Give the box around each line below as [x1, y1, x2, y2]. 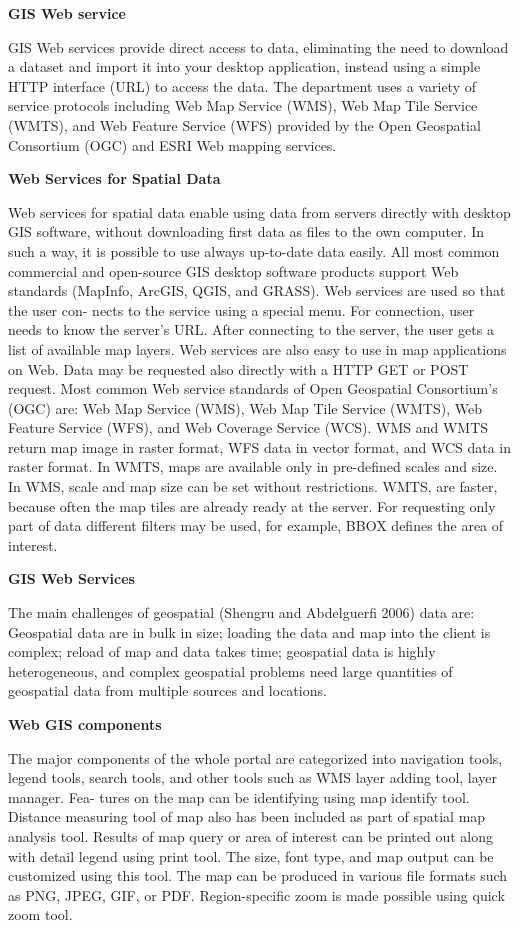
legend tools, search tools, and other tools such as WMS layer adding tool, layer [8, 767, 498, 788]
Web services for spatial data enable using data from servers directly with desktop [8, 201, 511, 222]
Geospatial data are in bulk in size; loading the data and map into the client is [8, 621, 491, 642]
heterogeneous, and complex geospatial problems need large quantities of [8, 660, 453, 681]
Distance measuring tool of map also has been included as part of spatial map [8, 806, 486, 827]
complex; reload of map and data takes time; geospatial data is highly [8, 641, 436, 662]
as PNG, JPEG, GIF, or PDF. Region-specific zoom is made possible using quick [8, 884, 505, 905]
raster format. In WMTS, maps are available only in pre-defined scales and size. [8, 456, 498, 477]
